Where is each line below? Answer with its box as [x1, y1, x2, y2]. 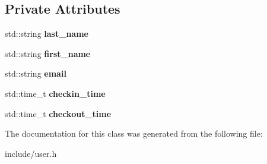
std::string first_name [5, 47, 91, 59]
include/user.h [5, 147, 57, 159]
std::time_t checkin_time [5, 87, 106, 99]
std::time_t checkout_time [5, 107, 112, 119]
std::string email [5, 67, 66, 80]
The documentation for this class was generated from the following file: [5, 127, 263, 140]
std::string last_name [5, 27, 88, 40]
